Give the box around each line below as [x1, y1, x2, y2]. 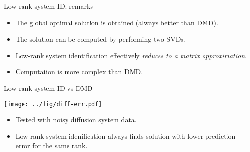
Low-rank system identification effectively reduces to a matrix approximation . [15, 50, 247, 60]
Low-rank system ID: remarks [4, 1, 93, 11]
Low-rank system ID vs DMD [4, 83, 93, 93]
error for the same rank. [15, 140, 88, 151]
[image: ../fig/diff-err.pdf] [4, 100, 102, 108]
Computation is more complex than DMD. [15, 66, 143, 77]
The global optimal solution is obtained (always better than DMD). [15, 17, 218, 27]
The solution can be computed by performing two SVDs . [15, 34, 185, 44]
